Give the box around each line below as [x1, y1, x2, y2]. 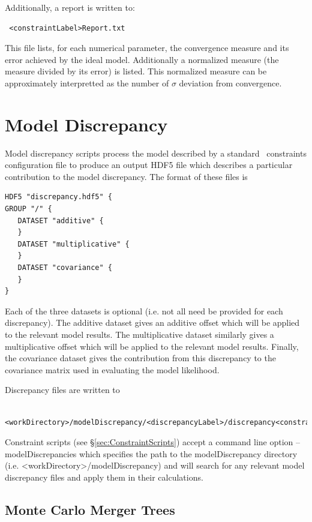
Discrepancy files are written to [5, 383, 120, 396]
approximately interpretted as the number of [5, 76, 169, 89]
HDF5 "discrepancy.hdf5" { [5, 193, 112, 202]
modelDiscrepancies [5, 447, 77, 460]
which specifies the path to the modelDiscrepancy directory [79, 447, 298, 460]
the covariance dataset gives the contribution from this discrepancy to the [5, 352, 276, 364]
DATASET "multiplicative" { [17, 239, 130, 248]
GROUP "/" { [5, 205, 52, 214]
